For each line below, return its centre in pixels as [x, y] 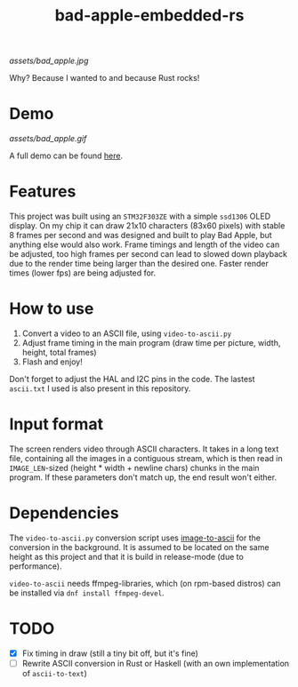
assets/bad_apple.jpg [49, 61]
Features [43, 192]
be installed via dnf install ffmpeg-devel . [87, 593]
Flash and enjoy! [52, 362]
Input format [56, 424]
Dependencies [64, 513]
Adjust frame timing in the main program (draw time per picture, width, [151, 343]
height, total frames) [59, 352]
